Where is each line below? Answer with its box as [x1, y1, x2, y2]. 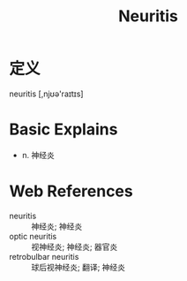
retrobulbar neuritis [9, 251, 79, 262]
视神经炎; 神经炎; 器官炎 [31, 241, 118, 252]
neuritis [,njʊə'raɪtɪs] [9, 88, 84, 99]
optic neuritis [9, 231, 57, 241]
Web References [9, 181, 134, 201]
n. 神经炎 [21, 149, 56, 160]
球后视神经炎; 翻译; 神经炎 [31, 262, 126, 272]
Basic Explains [9, 119, 118, 140]
